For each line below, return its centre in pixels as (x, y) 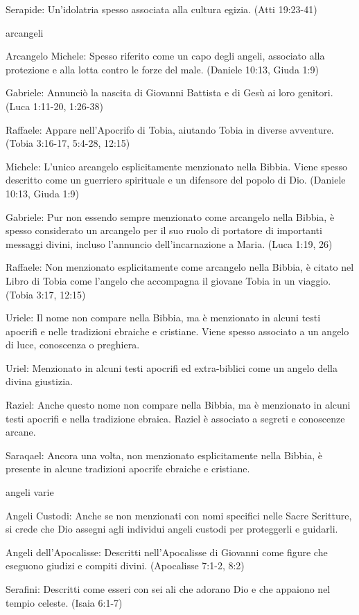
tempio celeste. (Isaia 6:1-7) (64, 602)
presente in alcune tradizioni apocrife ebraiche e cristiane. (128, 469)
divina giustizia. (39, 381)
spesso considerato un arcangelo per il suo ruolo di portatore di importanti (164, 230)
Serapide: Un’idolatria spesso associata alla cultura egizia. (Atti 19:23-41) (161, 9)
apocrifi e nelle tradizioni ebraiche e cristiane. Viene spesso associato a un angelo (177, 331)
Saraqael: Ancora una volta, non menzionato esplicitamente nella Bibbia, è (164, 455)
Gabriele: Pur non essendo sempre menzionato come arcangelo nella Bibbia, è (170, 216)
